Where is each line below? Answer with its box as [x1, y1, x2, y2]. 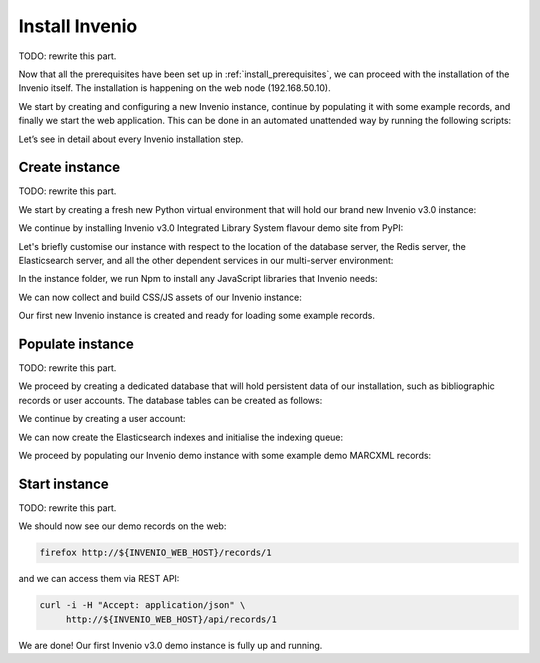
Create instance [18, 159, 120, 176]
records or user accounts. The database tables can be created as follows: [18, 394, 323, 406]
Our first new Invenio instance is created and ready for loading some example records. [18, 310, 375, 322]
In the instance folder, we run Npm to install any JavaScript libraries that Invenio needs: [18, 273, 379, 285]
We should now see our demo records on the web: [18, 520, 227, 532]
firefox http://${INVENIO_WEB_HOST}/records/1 [39, 547, 272, 559]
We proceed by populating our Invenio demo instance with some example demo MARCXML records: [18, 450, 432, 461]
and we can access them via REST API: [18, 573, 180, 585]
